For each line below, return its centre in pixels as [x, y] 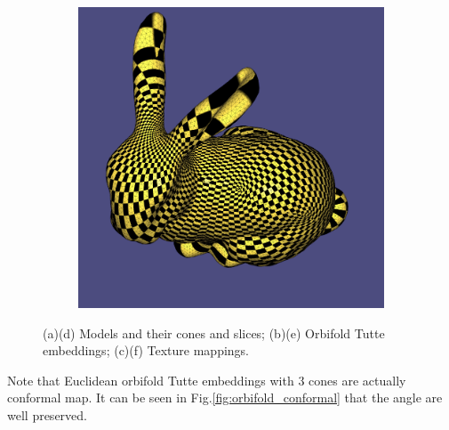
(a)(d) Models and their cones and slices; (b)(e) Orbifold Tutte [214, 333]
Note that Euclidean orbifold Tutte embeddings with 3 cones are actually [207, 380]
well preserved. [47, 414]
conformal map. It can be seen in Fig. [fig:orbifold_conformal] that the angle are [225, 398]
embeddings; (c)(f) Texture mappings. [146, 350]
